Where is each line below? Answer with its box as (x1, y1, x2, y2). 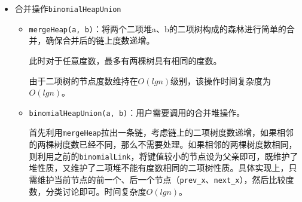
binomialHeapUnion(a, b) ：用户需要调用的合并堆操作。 (29, 106, 245, 118)
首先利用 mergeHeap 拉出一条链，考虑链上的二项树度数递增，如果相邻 (29, 126, 294, 139)
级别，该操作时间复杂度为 (170, 74, 272, 87)
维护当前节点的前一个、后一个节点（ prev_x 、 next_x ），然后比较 (37, 173, 286, 185)
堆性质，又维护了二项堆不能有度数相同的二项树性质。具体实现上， (29, 161, 289, 174)
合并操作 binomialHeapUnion (14, 2, 121, 14)
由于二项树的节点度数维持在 (29, 74, 138, 87)
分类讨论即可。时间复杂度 (45, 185, 147, 197)
